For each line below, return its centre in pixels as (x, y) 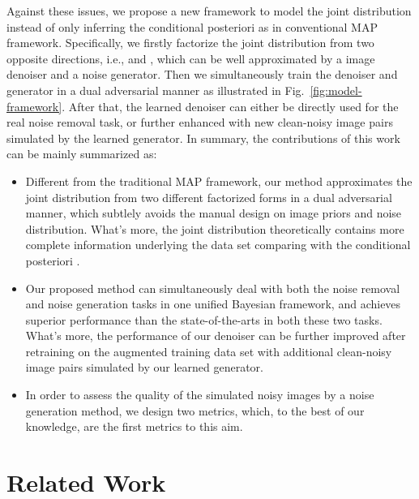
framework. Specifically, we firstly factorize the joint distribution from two (190, 43)
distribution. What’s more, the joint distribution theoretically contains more (215, 228)
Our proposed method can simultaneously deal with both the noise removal (213, 288)
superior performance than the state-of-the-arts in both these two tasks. (204, 319)
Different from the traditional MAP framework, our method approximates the (219, 181)
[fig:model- (336, 90)
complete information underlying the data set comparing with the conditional (218, 245)
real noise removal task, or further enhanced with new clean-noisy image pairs (200, 122)
